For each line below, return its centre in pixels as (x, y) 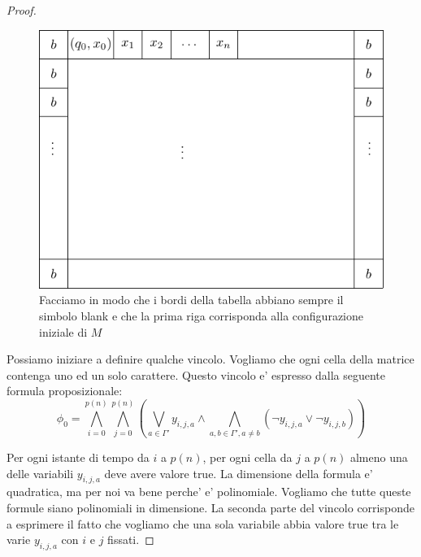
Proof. (22, 10)
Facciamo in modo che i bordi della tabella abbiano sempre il (191, 300)
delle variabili (40, 473)
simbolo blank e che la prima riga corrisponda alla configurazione (201, 315)
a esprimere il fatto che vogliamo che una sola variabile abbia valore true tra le (203, 523)
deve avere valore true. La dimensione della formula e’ (239, 473)
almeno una (379, 457)
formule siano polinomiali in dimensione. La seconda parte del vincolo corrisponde (210, 508)
